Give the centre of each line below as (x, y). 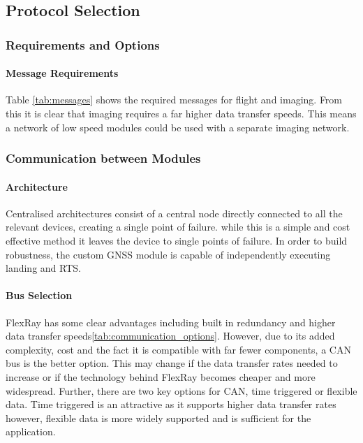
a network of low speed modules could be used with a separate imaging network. (178, 127)
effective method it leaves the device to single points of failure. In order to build (177, 241)
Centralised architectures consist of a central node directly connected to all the (174, 213)
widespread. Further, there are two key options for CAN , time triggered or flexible (181, 390)
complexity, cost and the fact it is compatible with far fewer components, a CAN (178, 349)
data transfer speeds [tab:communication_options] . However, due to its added (170, 336)
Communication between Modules (103, 158)
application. (31, 431)
